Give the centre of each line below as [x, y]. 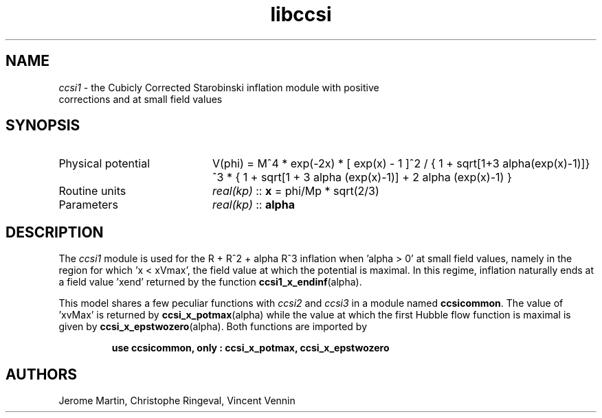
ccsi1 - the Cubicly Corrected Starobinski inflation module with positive [219, 87]
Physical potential [104, 164]
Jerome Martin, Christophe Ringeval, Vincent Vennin [177, 401]
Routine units [92, 191]
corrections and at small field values [141, 99]
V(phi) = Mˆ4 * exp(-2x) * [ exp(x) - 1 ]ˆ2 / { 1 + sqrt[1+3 [356, 164]
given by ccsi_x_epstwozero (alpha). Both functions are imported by [213, 327]
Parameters [88, 205]
